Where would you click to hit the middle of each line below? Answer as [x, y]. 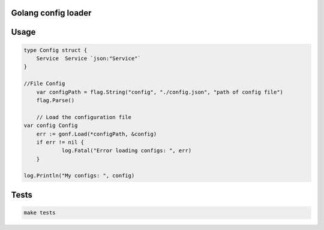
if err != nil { [60, 142]
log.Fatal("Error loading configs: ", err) [127, 151]
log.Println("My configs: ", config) [79, 176]
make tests [40, 213]
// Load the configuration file [84, 117]
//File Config [44, 84]
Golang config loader [51, 13]
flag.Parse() [55, 100]
